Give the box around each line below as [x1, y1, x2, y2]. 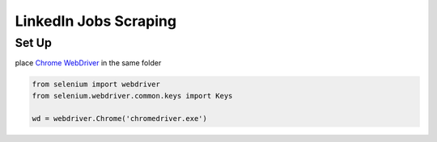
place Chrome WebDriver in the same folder [15, 58, 162, 68]
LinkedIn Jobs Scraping [15, 12, 177, 30]
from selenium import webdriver [32, 80, 161, 89]
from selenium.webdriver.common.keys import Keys [32, 91, 233, 100]
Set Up [15, 35, 53, 50]
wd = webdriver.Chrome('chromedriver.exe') [32, 114, 208, 123]
